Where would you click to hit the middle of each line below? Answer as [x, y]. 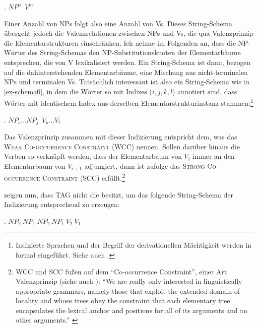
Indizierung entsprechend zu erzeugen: [62, 204]
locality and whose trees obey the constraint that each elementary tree [123, 300]
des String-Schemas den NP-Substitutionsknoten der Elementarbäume [134, 52]
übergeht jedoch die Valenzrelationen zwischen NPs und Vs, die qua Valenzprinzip [129, 33]
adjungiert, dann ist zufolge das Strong [145, 165]
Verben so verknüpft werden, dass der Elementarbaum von [93, 156]
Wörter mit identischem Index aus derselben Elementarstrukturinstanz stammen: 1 [129, 102]
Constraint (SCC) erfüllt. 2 [84, 177]
